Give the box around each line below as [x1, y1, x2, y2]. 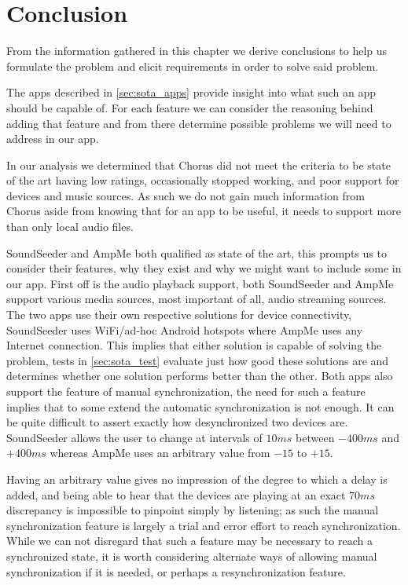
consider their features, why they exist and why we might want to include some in [6, 260, 402, 276]
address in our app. [6, 130, 99, 147]
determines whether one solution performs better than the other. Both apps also [6, 367, 393, 384]
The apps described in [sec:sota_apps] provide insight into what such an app [6, 84, 377, 101]
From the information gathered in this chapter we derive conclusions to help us [6, 42, 388, 59]
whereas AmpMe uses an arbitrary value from [50, 444, 270, 461]
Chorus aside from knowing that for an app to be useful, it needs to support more [6, 203, 401, 219]
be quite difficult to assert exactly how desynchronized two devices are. [6, 414, 348, 430]
